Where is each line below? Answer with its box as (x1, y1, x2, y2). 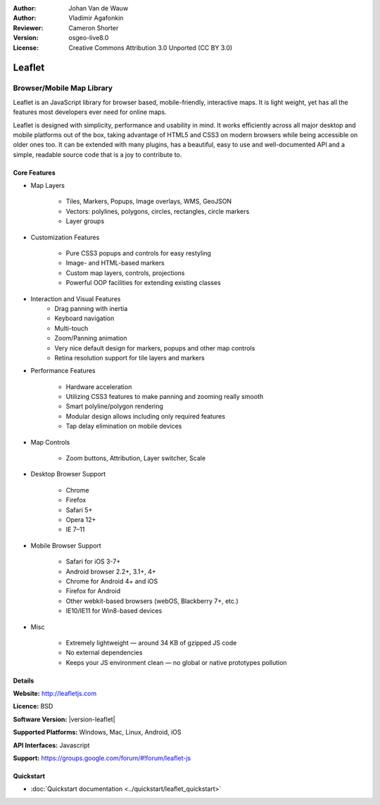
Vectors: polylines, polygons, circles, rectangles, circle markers (65, 207, 250, 215)
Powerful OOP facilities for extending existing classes (65, 279, 221, 287)
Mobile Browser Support (30, 541, 101, 550)
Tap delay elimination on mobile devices (65, 422, 182, 431)
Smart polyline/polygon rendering (65, 402, 163, 411)
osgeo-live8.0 (68, 34, 109, 42)
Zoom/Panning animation (54, 334, 127, 343)
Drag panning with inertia (54, 304, 128, 312)
